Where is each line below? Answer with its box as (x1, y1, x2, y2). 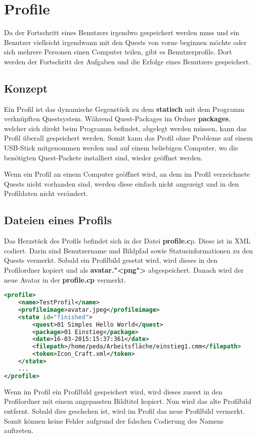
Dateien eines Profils (4, 212, 112, 228)
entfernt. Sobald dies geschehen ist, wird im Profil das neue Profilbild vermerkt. (4, 405, 245, 416)
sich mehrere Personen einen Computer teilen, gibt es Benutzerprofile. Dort (4, 47, 232, 57)
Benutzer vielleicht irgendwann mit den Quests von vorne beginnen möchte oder (4, 37, 247, 47)
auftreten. (4, 425, 34, 436)
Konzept (4, 80, 48, 96)
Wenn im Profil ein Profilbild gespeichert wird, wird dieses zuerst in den (4, 386, 222, 396)
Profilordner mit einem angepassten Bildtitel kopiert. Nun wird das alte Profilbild (4, 396, 252, 406)
